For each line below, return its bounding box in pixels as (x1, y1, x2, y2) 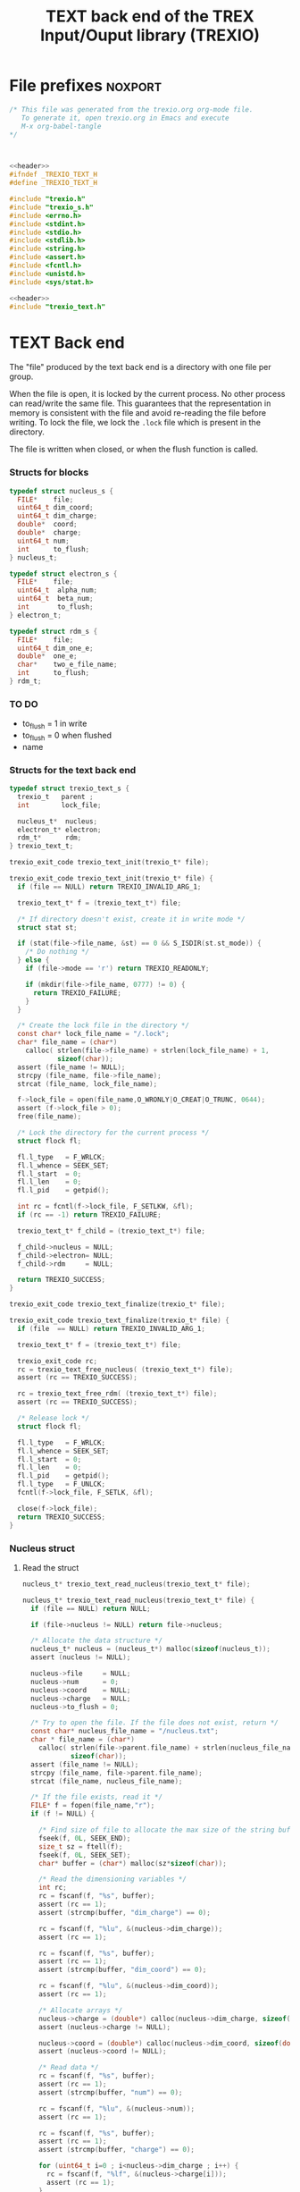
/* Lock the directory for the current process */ (17, 1128, 210, 1137)
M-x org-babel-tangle (21, 122, 102, 131)
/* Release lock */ (17, 1414, 90, 1423)
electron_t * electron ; (17, 825, 102, 834)
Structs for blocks (9, 467, 89, 479)
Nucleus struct (9, 1542, 76, 1555)
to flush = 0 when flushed (21, 730, 112, 743)
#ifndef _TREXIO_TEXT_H (9, 170, 98, 180)
